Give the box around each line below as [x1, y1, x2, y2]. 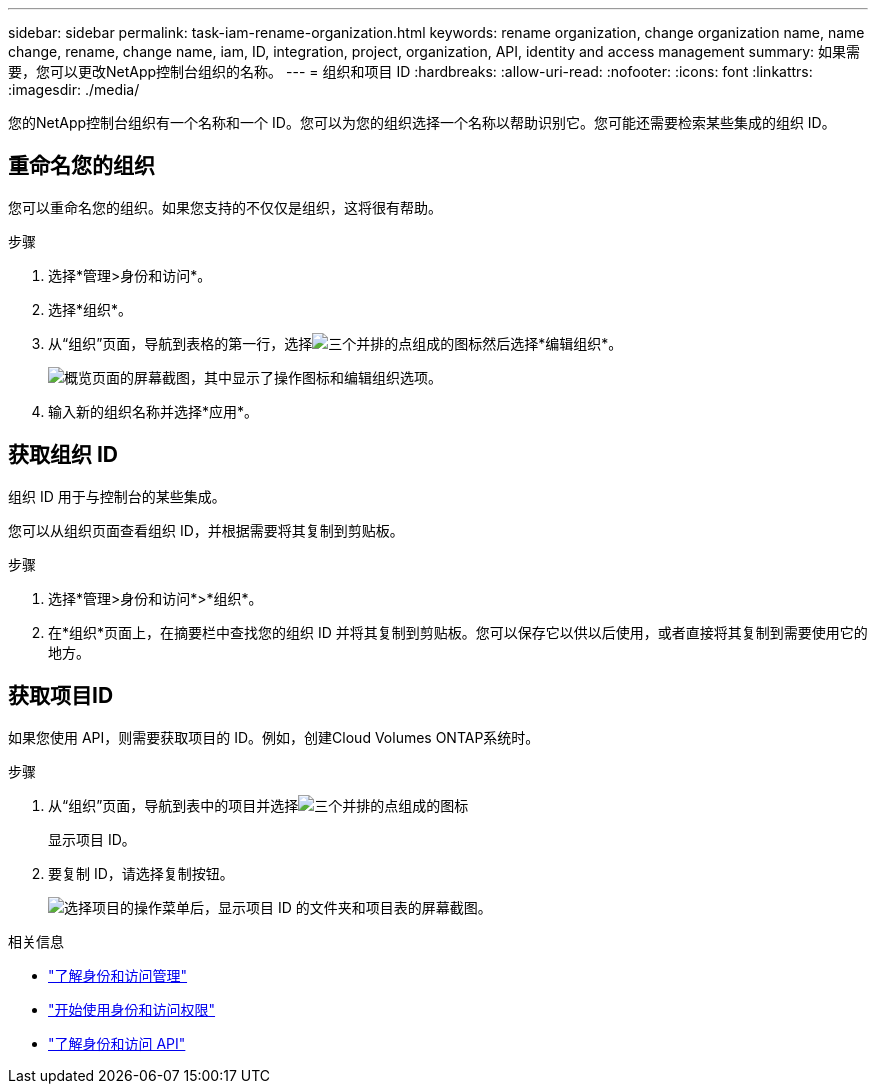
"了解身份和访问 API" [48, 1034, 186, 1052]
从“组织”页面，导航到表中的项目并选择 [48, 796, 299, 814]
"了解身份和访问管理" [48, 966, 188, 984]
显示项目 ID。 [48, 830, 136, 848]
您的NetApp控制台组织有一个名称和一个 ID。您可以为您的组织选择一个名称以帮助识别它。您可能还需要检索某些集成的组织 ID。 [8, 114, 836, 131]
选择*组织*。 [48, 300, 133, 318]
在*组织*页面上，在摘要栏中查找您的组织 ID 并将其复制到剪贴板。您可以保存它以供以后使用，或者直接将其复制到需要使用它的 [48, 623, 868, 641]
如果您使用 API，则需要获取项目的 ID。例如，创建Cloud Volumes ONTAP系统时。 [8, 728, 540, 746]
